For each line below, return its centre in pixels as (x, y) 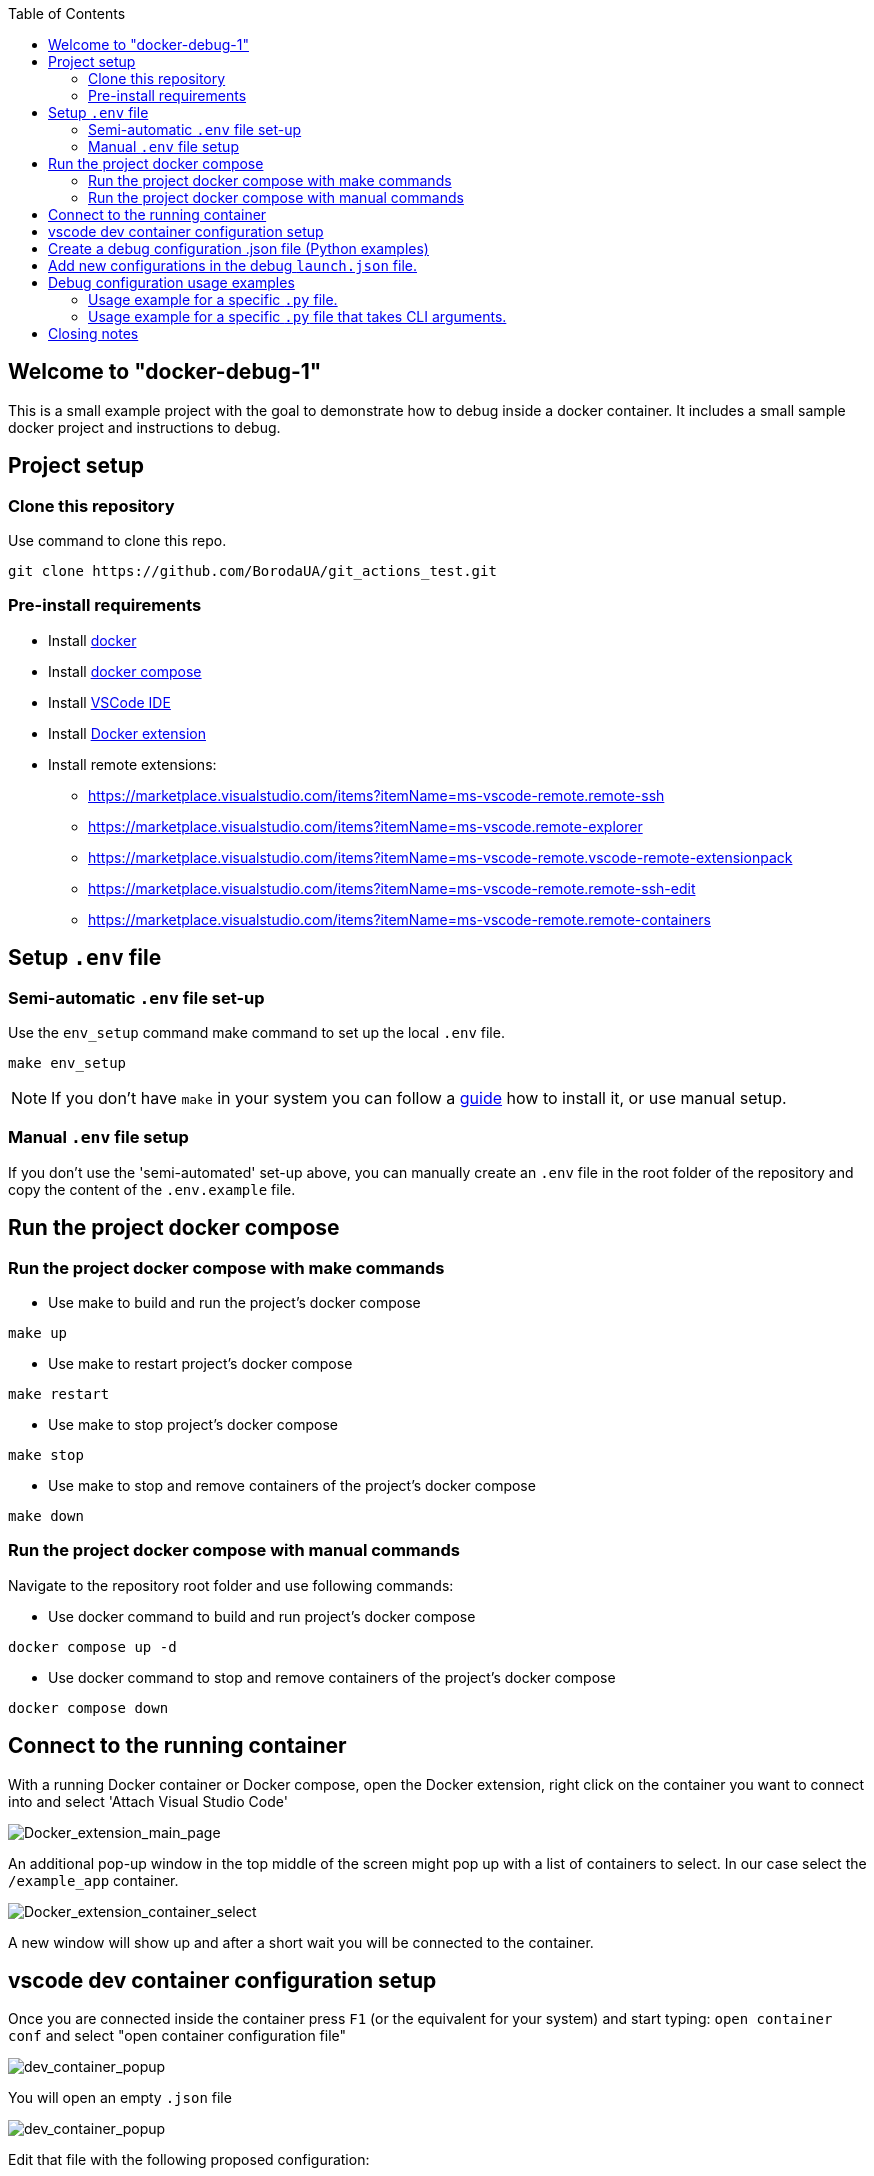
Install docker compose (125, 671)
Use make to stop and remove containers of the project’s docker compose (292, 1485)
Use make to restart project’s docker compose (200, 1363)
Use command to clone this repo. (117, 541)
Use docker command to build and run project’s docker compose (262, 1616)
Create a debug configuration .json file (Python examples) (238, 248)
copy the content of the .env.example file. (152, 1189)
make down (46, 1516)
